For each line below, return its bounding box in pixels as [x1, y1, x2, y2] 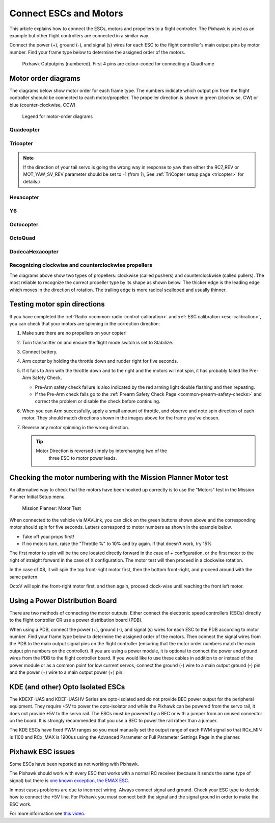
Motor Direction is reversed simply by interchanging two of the [36, 448, 168, 454]
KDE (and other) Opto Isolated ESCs [9, 683, 125, 691]
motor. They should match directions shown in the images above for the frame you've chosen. [22, 415, 220, 421]
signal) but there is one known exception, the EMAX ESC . [9, 777, 130, 784]
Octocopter [9, 221, 39, 228]
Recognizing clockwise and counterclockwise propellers [9, 262, 153, 269]
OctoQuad [9, 234, 36, 242]
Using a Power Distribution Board [9, 596, 117, 605]
